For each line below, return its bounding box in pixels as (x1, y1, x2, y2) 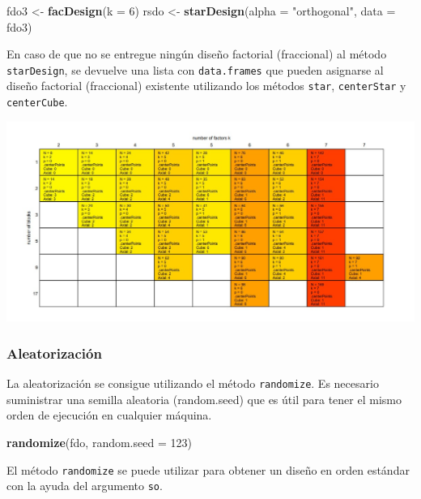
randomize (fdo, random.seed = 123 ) (6, 433, 192, 450)
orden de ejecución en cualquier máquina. (6, 407, 212, 424)
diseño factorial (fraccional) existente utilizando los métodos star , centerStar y (6, 77, 406, 94)
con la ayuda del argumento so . (6, 477, 163, 494)
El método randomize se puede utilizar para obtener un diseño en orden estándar (6, 461, 410, 478)
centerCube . (6, 93, 68, 110)
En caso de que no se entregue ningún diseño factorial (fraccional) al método (6, 45, 387, 62)
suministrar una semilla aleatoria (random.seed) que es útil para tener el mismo (6, 390, 402, 407)
